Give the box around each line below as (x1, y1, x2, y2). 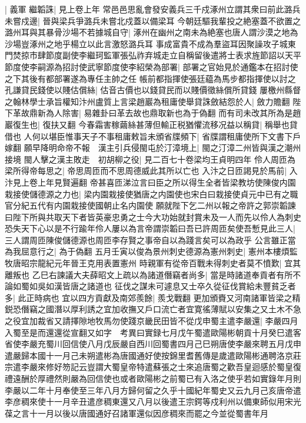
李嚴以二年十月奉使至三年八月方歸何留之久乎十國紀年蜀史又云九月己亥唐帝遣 (5, 384, 301, 396)
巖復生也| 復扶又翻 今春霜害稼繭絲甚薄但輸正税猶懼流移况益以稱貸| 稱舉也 (5, 118, 290, 130)
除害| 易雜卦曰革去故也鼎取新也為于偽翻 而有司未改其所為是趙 (62, 107, 301, 119)
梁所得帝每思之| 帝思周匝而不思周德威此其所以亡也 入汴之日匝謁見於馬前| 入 (5, 164, 298, 177)
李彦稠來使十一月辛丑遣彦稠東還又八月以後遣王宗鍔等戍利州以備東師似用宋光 (5, 395, 301, 408)
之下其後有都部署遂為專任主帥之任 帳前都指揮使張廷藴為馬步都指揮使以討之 (5, 72, 296, 84)
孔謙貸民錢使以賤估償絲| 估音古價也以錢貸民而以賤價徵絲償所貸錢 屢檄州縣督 (5, 84, 301, 96)
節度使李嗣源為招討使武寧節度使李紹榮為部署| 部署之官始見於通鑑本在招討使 (5, 60, 298, 72)
